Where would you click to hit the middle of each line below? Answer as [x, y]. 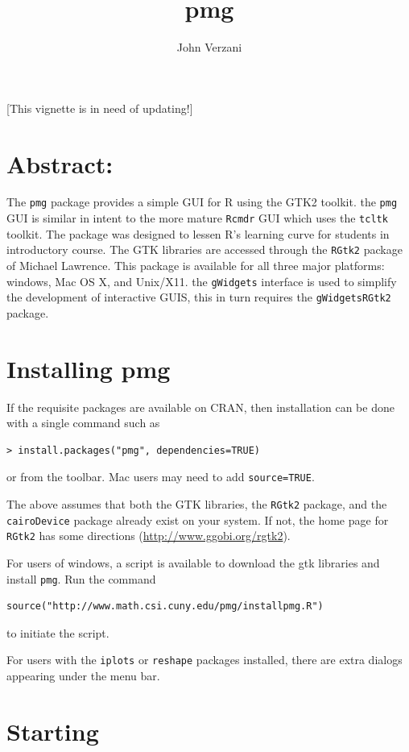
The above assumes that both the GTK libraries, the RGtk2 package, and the [197, 504]
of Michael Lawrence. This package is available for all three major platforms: [196, 265]
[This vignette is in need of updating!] [100, 108]
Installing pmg [89, 368]
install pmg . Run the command [81, 578]
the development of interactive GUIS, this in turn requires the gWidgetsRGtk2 [199, 297]
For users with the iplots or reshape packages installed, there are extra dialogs [204, 660]
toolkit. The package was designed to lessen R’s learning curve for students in [198, 233]
